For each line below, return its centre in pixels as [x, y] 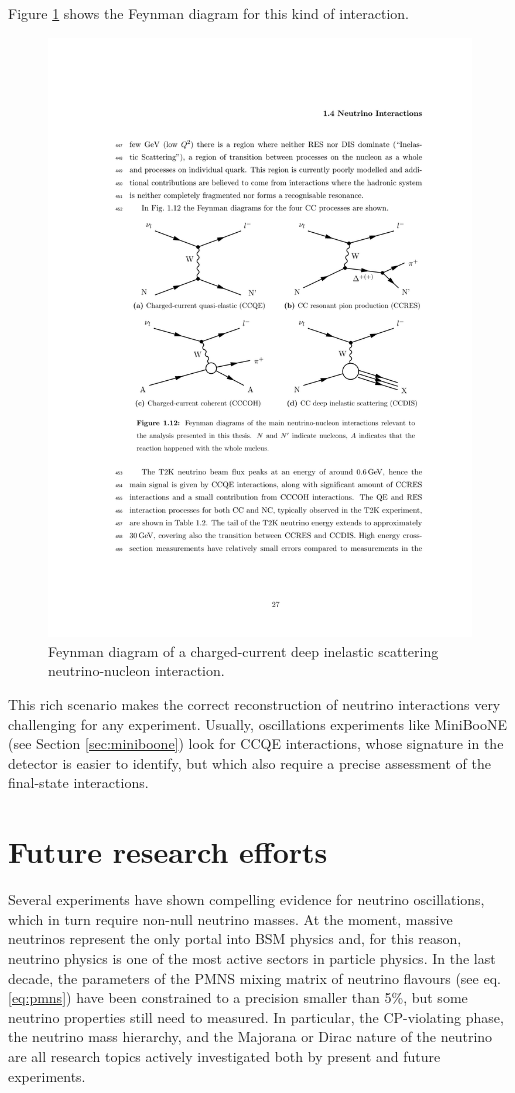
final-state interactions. [78, 782]
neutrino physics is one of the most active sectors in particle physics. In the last [252, 957]
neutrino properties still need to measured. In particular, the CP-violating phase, [256, 1016]
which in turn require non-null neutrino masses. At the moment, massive [230, 918]
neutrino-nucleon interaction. [136, 670]
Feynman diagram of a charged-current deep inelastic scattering [243, 650]
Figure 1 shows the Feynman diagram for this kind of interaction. [208, 13]
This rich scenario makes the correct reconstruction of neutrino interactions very [254, 704]
